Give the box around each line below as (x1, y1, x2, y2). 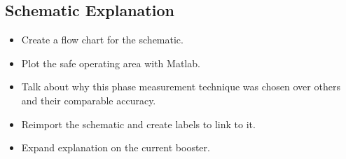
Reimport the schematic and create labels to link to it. (21, 116, 256, 131)
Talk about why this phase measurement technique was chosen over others (21, 79, 340, 94)
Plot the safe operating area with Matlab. (21, 55, 200, 70)
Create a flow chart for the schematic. (21, 32, 184, 47)
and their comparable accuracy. (21, 92, 156, 107)
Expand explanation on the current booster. (21, 140, 210, 155)
